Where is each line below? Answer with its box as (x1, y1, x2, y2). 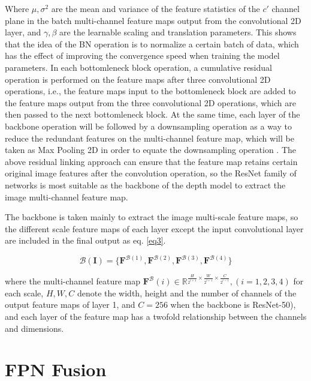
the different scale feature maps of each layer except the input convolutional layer (5, 222, 304, 235)
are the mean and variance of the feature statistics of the (51, 2, 260, 14)
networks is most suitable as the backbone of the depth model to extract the (5, 178, 286, 191)
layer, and (5, 26, 41, 38)
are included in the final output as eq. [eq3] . (5, 234, 166, 247)
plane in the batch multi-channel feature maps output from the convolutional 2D (5, 14, 301, 26)
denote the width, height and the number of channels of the (77, 286, 297, 299)
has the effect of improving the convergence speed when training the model (5, 49, 280, 62)
